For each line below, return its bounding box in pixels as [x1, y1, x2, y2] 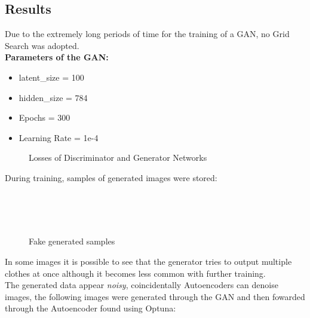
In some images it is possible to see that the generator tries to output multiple [5, 255, 292, 267]
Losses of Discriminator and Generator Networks [29, 151, 207, 164]
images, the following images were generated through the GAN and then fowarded [5, 290, 305, 302]
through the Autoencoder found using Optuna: [5, 302, 176, 314]
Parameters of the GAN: [5, 51, 109, 63]
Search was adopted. [5, 39, 79, 51]
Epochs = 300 [19, 111, 70, 124]
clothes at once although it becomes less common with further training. [5, 267, 266, 279]
